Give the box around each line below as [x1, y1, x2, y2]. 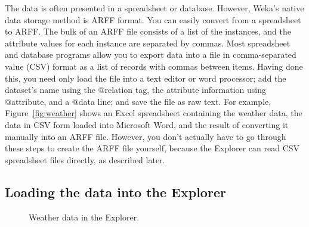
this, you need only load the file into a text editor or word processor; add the [5, 71, 286, 84]
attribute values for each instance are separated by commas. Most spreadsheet [5, 36, 291, 49]
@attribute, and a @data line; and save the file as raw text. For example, [5, 95, 271, 107]
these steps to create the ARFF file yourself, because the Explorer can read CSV [5, 142, 300, 154]
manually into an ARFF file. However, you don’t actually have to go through [5, 130, 286, 142]
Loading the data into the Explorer [5, 182, 226, 201]
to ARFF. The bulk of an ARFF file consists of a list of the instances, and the [5, 25, 291, 38]
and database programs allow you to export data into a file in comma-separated [5, 48, 296, 61]
